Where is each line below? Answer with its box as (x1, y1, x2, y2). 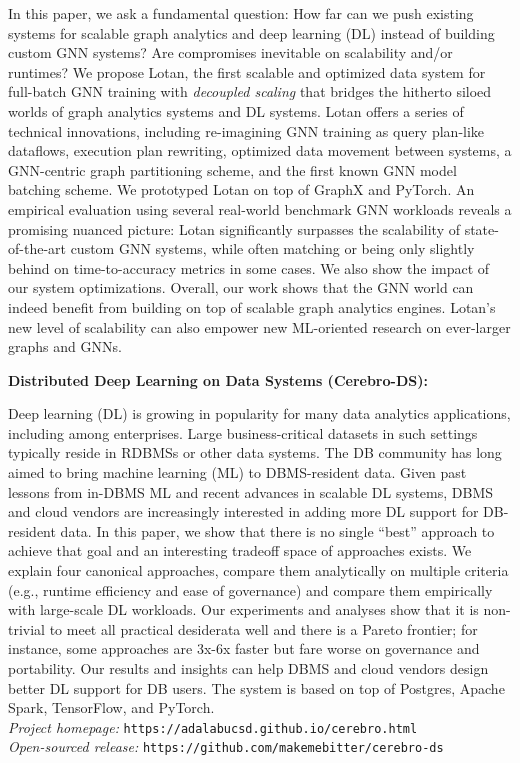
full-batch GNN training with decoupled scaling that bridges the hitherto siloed (8, 81, 492, 102)
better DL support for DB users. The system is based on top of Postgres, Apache (8, 677, 505, 698)
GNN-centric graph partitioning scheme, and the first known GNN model (8, 159, 457, 180)
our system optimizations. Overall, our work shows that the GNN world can (8, 277, 474, 298)
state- (464, 218, 499, 239)
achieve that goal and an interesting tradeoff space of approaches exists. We (8, 540, 472, 561)
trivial (8, 618, 46, 639)
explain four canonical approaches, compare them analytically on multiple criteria (8, 560, 509, 581)
